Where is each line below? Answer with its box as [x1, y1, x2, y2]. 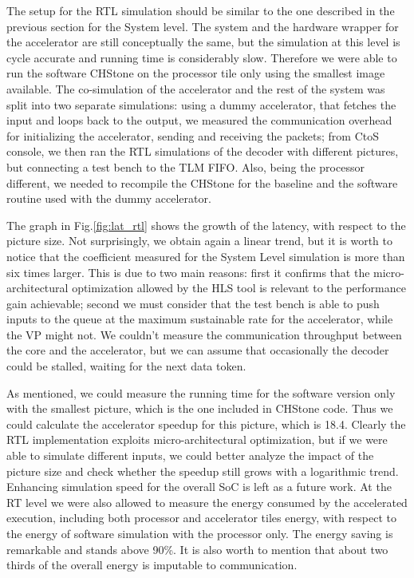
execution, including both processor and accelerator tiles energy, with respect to [6, 509, 396, 526]
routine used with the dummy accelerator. [6, 190, 211, 207]
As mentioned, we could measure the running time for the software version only [6, 384, 396, 401]
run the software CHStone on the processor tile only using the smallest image [6, 65, 385, 81]
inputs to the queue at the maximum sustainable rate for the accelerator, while [6, 311, 393, 327]
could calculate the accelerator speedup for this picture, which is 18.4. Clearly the [6, 415, 406, 432]
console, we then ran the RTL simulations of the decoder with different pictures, [6, 143, 399, 160]
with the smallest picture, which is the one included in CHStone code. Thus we [6, 400, 393, 417]
